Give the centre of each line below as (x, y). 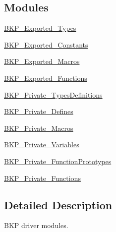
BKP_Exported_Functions (46, 78)
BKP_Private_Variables (42, 145)
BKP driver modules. (36, 225)
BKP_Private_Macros (39, 128)
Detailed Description (58, 204)
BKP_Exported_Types (40, 28)
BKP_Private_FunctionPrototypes (58, 161)
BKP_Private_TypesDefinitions (53, 94)
